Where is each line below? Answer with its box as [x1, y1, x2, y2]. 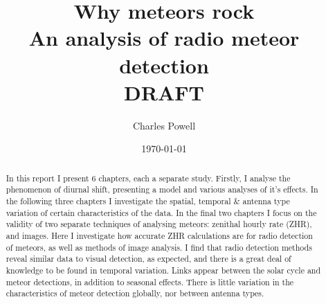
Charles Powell [132, 118, 196, 132]
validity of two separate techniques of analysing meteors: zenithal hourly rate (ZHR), [6, 218, 312, 230]
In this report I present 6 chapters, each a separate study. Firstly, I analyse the [6, 172, 291, 184]
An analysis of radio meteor [28, 24, 300, 52]
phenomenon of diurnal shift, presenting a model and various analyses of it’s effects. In [6, 184, 318, 195]
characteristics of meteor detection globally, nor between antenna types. [6, 287, 264, 299]
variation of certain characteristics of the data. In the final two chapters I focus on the [6, 206, 317, 218]
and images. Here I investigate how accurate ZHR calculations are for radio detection [6, 229, 313, 241]
